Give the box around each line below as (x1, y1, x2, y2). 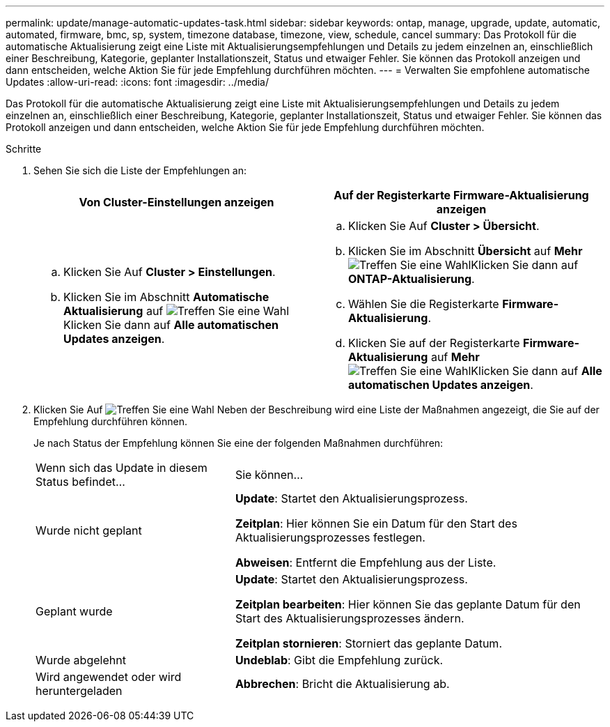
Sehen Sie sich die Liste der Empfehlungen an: (33, 164, 247, 176)
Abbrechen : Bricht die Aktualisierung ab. (235, 677, 450, 691)
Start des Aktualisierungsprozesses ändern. (235, 611, 464, 625)
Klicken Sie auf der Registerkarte (348, 336, 520, 350)
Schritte (6, 143, 42, 155)
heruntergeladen (36, 684, 123, 698)
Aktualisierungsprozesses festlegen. (235, 530, 425, 544)
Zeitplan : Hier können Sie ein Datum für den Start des (235, 516, 517, 530)
